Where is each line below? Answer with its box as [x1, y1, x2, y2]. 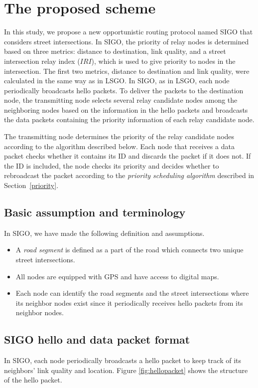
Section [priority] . [4, 180, 59, 191]
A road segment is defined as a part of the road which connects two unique [15, 244, 244, 255]
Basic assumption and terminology [4, 204, 186, 220]
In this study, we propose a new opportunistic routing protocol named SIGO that [4, 26, 253, 37]
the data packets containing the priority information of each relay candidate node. [4, 114, 255, 125]
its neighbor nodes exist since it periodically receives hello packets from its [15, 297, 243, 308]
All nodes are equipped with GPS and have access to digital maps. [15, 271, 219, 281]
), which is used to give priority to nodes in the [91, 55, 236, 66]
